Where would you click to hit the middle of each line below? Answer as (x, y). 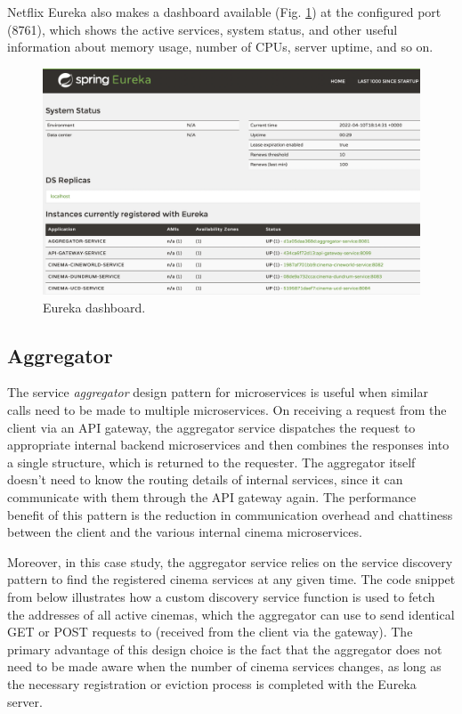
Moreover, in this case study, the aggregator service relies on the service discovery (230, 561)
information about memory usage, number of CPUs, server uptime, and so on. (220, 47)
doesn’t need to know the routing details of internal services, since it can (205, 479)
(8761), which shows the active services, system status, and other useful (203, 29)
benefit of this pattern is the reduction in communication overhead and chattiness (230, 514)
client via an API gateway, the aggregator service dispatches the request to (211, 427)
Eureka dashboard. (94, 307)
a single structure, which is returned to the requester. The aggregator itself (211, 462)
